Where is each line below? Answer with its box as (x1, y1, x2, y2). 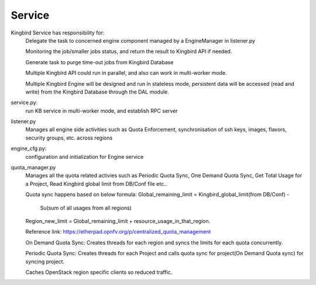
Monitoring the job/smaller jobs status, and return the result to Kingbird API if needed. (25, 48, 232, 55)
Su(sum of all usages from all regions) (40, 204, 132, 211)
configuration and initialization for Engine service (25, 153, 144, 160)
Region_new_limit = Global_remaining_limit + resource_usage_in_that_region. (25, 217, 211, 224)
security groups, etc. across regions (25, 134, 113, 141)
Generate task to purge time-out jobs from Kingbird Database (25, 58, 174, 65)
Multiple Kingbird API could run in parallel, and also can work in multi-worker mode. (25, 69, 228, 77)
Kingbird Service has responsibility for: (11, 29, 105, 36)
